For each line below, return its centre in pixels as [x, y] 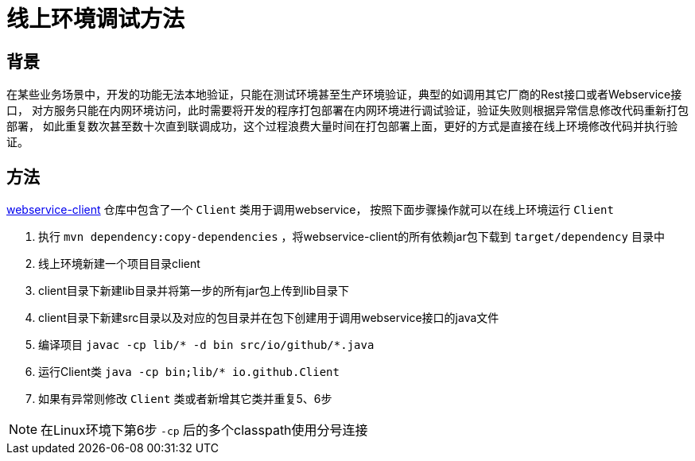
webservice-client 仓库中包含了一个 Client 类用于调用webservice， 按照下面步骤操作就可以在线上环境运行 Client [310, 210]
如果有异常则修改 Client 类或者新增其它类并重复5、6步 [185, 399]
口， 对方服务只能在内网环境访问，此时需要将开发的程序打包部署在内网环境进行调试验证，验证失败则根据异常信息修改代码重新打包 [347, 110]
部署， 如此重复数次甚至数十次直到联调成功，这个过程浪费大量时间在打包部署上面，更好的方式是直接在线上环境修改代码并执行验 [342, 126]
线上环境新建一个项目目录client [119, 264]
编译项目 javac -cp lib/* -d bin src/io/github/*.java [206, 345]
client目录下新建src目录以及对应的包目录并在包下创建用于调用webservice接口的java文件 [269, 318]
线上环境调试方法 [96, 19]
